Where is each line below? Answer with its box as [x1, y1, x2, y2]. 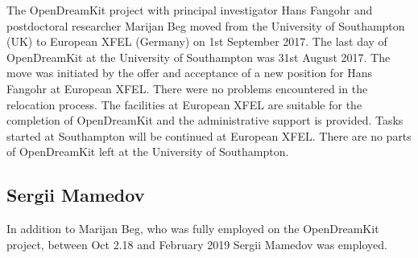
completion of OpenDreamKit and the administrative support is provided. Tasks [6, 112, 404, 129]
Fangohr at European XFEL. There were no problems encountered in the [6, 80, 368, 96]
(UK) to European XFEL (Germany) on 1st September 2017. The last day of [6, 33, 387, 50]
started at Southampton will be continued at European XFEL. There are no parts [6, 127, 412, 144]
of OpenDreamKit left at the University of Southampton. [6, 143, 289, 160]
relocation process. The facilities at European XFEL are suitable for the [6, 96, 362, 113]
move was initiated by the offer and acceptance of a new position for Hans [6, 64, 373, 81]
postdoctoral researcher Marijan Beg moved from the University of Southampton [6, 17, 405, 34]
